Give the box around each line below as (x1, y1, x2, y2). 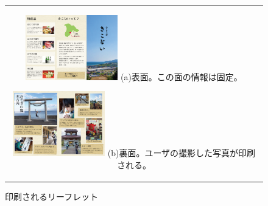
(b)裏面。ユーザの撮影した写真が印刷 (107, 146, 256, 159)
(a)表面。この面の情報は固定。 (120, 70, 242, 83)
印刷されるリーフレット (5, 190, 99, 202)
